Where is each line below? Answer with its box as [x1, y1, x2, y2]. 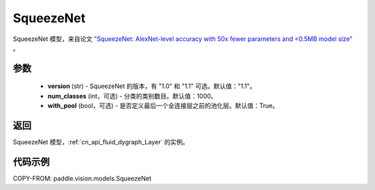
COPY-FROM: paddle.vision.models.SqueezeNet [12, 174, 152, 182]
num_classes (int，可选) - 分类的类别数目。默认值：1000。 [47, 92, 217, 100]
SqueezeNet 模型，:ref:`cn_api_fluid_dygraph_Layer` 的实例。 [12, 138, 189, 146]
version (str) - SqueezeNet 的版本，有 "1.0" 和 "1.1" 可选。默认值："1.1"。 [47, 82, 256, 90]
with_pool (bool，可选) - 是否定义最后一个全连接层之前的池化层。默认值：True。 [47, 101, 279, 110]
